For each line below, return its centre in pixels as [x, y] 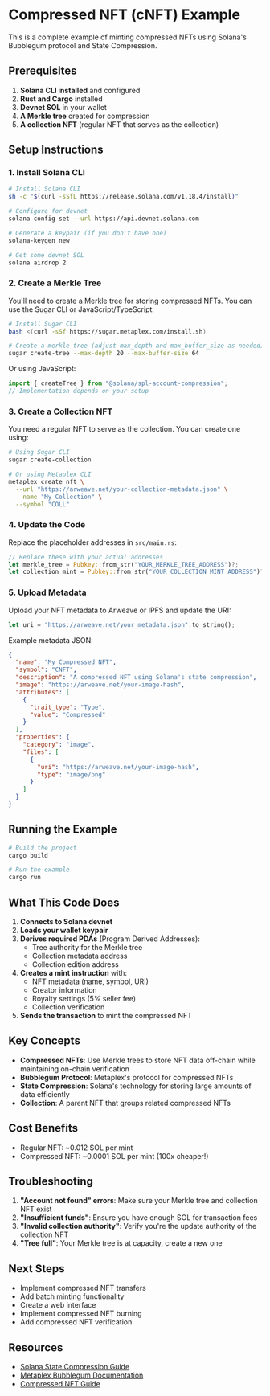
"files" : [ [41, 752]
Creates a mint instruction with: [73, 973]
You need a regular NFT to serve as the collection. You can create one [125, 429]
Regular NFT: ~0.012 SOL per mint [76, 1148]
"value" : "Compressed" [67, 714]
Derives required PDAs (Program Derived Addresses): [110, 939]
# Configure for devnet [48, 211]
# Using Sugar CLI [39, 452]
